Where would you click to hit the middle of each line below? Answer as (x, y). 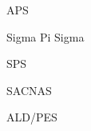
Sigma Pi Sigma (45, 36)
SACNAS (29, 90)
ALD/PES (32, 117)
